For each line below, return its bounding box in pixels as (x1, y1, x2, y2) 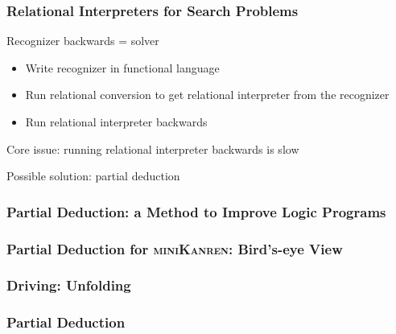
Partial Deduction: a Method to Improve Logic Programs (6, 201, 386, 221)
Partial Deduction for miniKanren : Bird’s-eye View (6, 238, 343, 258)
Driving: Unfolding (6, 275, 131, 295)
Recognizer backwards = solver (6, 32, 159, 49)
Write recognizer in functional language (25, 59, 220, 76)
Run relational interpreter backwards (25, 113, 208, 130)
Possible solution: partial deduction (6, 167, 180, 184)
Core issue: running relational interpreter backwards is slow (6, 140, 299, 157)
